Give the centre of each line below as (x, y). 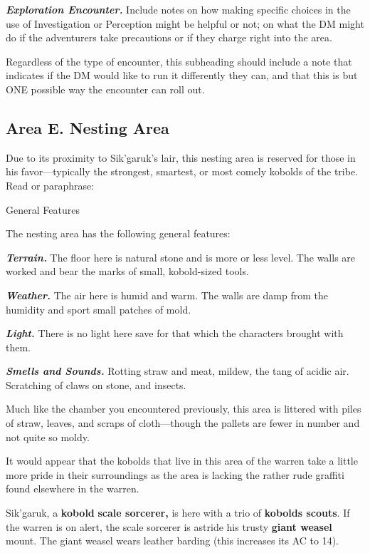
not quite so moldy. (48, 436)
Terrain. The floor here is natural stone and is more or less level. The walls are (181, 257)
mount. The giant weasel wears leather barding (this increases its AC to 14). (173, 541)
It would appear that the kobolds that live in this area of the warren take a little (182, 461)
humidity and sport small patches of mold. (99, 309)
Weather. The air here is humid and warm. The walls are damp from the (167, 295)
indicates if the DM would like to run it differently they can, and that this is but (182, 75)
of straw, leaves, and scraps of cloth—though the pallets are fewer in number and (183, 423)
